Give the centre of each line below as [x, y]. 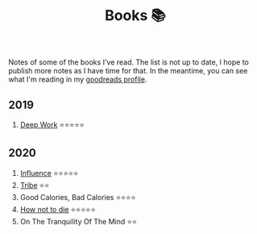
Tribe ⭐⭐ [35, 185]
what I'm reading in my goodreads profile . [78, 79]
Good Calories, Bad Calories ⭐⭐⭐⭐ [78, 197]
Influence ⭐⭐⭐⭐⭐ [49, 173]
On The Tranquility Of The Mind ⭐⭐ [79, 221]
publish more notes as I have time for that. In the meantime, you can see [128, 71]
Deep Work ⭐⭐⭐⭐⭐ [52, 125]
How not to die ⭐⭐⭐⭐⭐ [58, 209]
